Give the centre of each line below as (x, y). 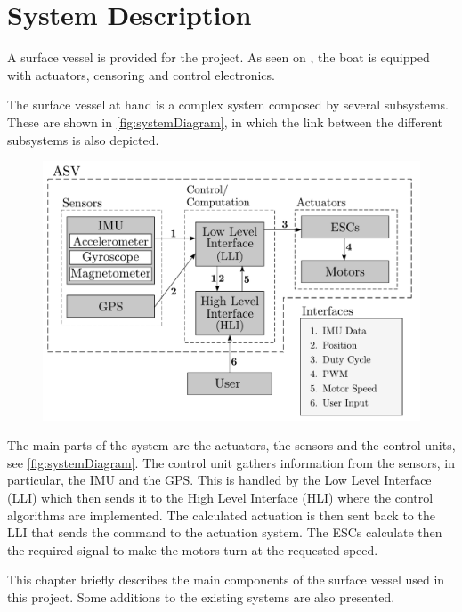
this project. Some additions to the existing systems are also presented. (201, 596)
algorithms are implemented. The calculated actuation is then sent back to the (221, 515)
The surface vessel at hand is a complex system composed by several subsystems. (228, 105)
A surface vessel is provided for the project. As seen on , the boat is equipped (219, 57)
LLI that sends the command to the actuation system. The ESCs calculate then (225, 532)
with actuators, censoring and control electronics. (141, 74)
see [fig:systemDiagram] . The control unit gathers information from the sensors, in (231, 462)
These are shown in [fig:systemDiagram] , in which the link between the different (225, 121)
